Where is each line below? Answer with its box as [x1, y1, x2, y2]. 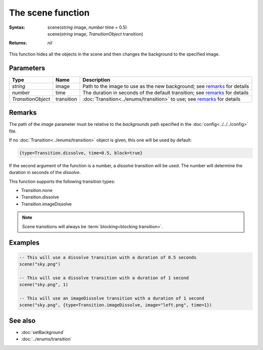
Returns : [9, 40, 27, 46]
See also [9, 316, 36, 325]
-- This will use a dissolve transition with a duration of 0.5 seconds [19, 254, 197, 260]
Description [82, 76, 111, 83]
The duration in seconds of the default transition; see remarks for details [82, 89, 249, 96]
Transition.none [21, 188, 53, 194]
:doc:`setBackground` [21, 329, 65, 335]
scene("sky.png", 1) [19, 282, 68, 288]
